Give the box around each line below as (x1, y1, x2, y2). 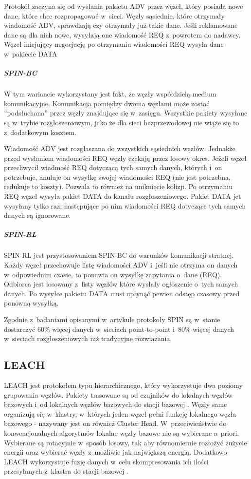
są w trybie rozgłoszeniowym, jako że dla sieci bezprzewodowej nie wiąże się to (4, 117, 239, 127)
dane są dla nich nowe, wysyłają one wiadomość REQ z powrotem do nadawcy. (4, 29, 241, 39)
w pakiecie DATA (4, 48, 57, 58)
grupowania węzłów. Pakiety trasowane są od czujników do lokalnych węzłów (4, 389, 233, 400)
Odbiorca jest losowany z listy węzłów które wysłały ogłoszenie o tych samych (4, 279, 238, 289)
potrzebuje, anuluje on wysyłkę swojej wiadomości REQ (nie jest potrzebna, (4, 172, 231, 182)
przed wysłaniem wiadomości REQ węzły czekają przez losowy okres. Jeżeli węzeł (4, 153, 247, 163)
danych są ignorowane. (4, 210, 71, 220)
